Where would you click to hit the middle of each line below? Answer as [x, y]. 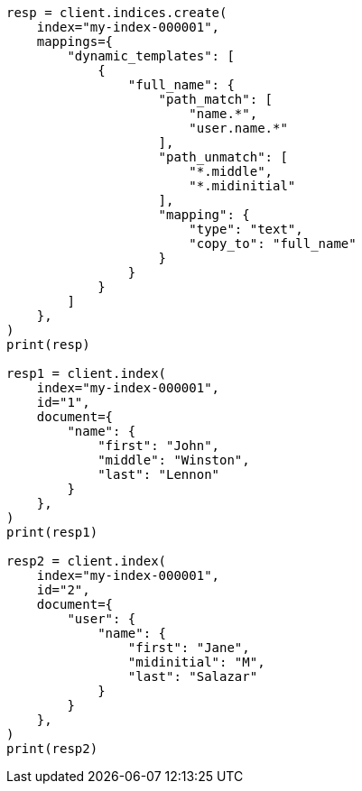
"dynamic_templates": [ [151, 56]
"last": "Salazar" [193, 676]
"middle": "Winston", [174, 460]
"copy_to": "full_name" [273, 244]
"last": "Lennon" [159, 474]
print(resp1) [52, 532]
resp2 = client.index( [87, 561]
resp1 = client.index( [87, 373]
